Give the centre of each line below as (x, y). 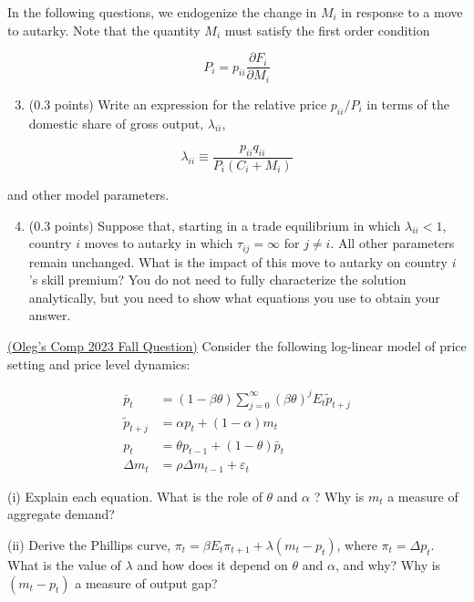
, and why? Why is (388, 565)
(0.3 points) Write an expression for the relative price (178, 104)
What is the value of (64, 565)
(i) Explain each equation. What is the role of (135, 496)
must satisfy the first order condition (327, 30)
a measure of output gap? (146, 582)
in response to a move (402, 12)
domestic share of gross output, (116, 123)
